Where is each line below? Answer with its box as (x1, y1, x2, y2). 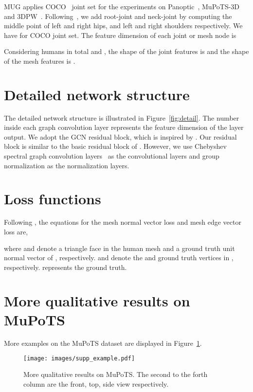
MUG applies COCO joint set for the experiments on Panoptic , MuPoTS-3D (4, 1, 240, 11)
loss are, (4, 226, 28, 236)
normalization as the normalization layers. (4, 160, 129, 170)
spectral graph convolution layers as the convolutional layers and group (4, 151, 219, 161)
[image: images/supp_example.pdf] (23, 355, 135, 362)
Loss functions (4, 189, 101, 209)
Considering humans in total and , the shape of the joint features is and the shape (4, 46, 249, 56)
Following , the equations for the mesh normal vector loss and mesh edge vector (4, 217, 241, 227)
